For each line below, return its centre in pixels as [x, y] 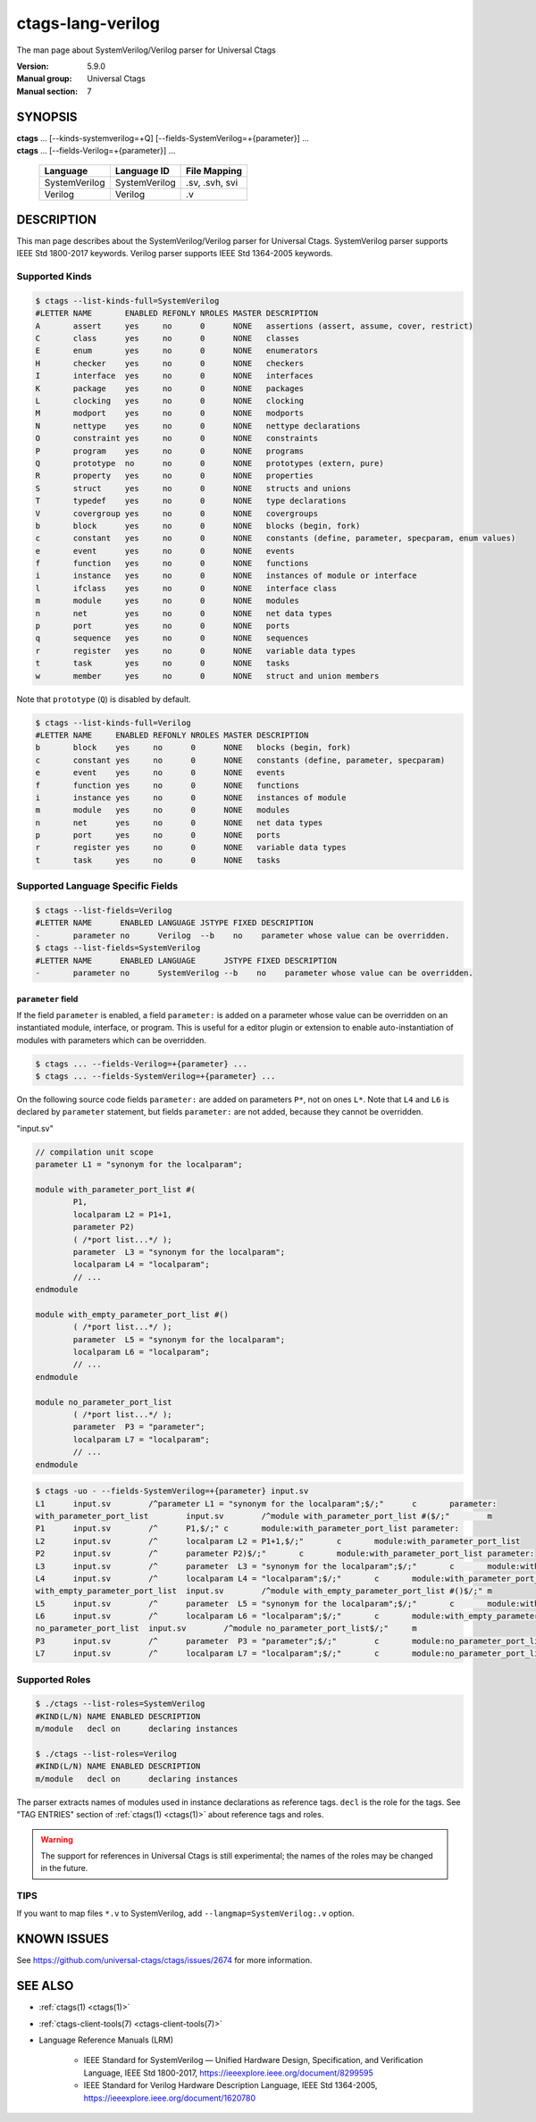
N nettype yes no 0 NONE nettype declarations [198, 426]
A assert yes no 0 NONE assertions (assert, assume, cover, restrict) [254, 326]
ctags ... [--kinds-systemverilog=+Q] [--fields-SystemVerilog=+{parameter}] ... [163, 138]
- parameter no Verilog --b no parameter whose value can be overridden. [243, 935]
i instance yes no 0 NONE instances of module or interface [226, 576]
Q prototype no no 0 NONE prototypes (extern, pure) [209, 463]
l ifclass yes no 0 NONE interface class [186, 588]
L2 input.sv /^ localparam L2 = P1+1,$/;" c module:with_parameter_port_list [278, 1541]
